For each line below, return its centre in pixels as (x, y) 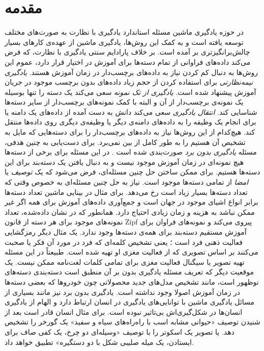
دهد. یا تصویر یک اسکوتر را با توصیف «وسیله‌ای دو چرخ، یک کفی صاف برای (120, 331)
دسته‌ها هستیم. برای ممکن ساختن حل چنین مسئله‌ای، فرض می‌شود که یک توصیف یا (133, 172)
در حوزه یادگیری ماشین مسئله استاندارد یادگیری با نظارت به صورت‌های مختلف (124, 32)
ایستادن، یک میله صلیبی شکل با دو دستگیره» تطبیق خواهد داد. (99, 342)
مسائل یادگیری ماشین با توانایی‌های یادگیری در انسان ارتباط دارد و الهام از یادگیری (130, 302)
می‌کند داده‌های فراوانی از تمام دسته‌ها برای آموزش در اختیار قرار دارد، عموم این (128, 61)
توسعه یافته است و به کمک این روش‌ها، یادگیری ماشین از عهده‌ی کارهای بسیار (124, 42)
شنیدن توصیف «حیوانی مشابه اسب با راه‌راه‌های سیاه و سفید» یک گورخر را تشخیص (133, 322)
